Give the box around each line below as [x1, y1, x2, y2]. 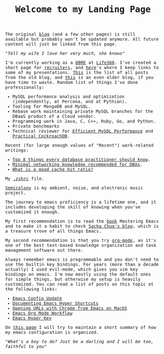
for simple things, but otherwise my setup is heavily [5, 276, 141, 282]
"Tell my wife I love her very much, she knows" [5, 51, 125, 56]
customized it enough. [5, 209, 60, 215]
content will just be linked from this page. [5, 41, 118, 47]
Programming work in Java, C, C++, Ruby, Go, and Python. [12, 118, 156, 124]
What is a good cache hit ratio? [12, 167, 94, 172]
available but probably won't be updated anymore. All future [5, 37, 159, 42]
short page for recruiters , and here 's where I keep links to [5, 65, 159, 71]
